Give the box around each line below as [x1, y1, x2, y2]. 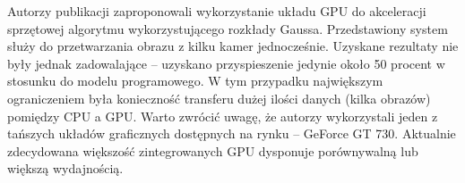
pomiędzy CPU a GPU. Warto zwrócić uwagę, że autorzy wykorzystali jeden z [7, 106, 438, 125]
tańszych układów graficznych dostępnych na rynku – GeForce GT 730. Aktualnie [7, 124, 456, 143]
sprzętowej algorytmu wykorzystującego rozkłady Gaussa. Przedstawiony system [7, 19, 448, 37]
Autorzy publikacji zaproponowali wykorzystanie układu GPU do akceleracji [7, 2, 426, 20]
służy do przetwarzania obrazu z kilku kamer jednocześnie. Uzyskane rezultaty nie [7, 37, 459, 55]
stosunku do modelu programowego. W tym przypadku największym [7, 71, 383, 90]
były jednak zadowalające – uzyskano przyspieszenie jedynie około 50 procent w [7, 54, 445, 72]
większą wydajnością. [7, 159, 124, 178]
